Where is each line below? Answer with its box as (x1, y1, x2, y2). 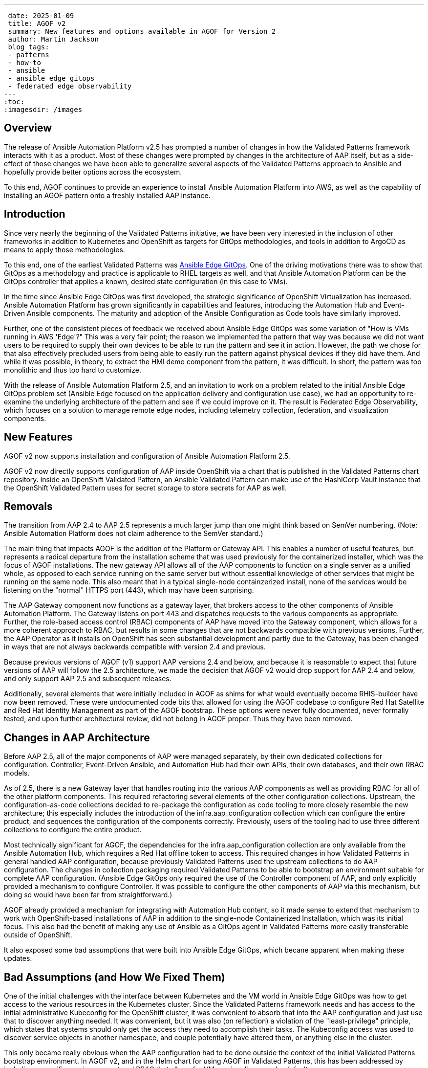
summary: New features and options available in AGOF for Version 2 (8, 27, 276, 35)
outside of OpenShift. (4, 931, 72, 939)
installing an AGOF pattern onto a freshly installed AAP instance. (4, 191, 211, 200)
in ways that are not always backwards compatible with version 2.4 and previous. (4, 643, 266, 651)
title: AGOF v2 (8, 20, 66, 27)
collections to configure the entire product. (4, 825, 142, 834)
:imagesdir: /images (4, 106, 83, 113)
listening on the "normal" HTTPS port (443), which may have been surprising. (4, 586, 254, 595)
